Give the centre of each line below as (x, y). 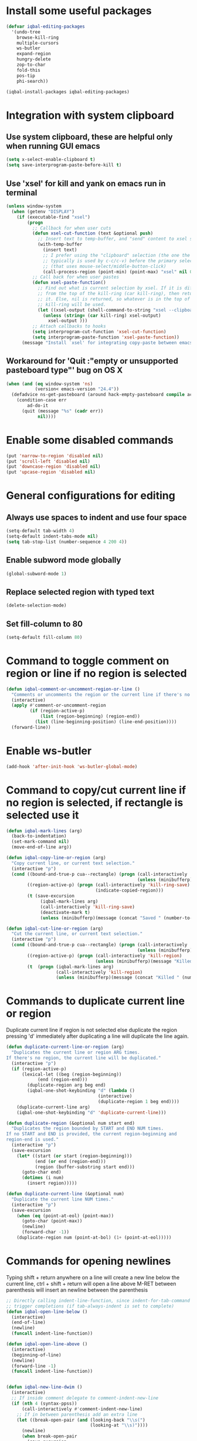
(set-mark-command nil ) (40, 842)
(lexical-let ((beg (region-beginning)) (72, 1074)
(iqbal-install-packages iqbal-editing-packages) (68, 92)
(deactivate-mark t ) (65, 912)
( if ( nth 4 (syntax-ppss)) (44, 1403)
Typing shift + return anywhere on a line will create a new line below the (93, 1277)
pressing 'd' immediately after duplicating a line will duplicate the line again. (97, 1036)
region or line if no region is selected (96, 673)
